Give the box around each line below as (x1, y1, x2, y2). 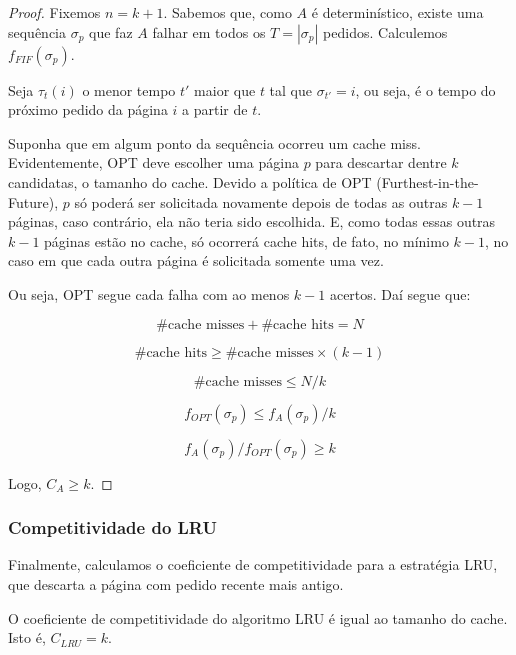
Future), (8, 191, 59, 212)
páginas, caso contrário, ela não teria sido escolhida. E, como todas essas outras (8, 211, 496, 232)
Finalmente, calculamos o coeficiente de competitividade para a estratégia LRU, (8, 554, 498, 575)
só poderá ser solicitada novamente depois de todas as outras (74, 191, 448, 212)
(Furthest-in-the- (376, 171, 479, 192)
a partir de (182, 99, 248, 120)
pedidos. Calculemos (323, 21, 448, 42)
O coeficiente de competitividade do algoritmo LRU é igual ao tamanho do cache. (8, 607, 508, 628)
